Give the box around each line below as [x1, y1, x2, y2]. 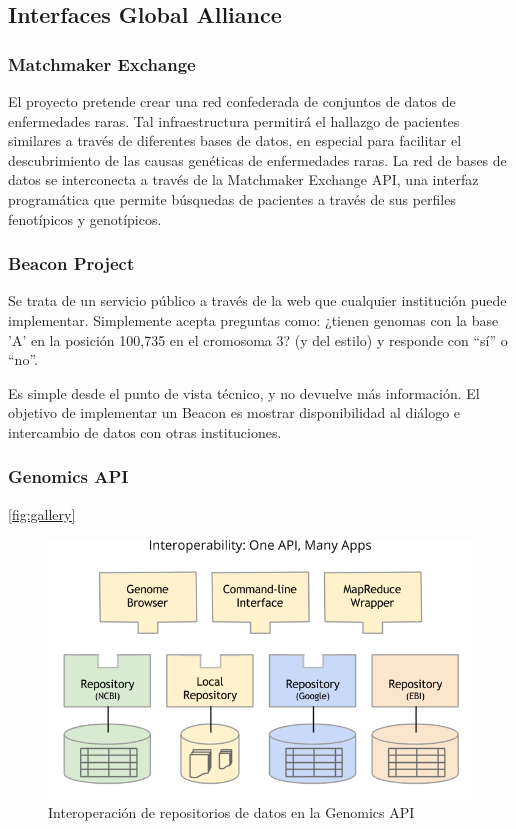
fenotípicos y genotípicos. [8, 208, 162, 229]
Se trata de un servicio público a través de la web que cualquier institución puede [8, 290, 507, 311]
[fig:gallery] [8, 503, 76, 524]
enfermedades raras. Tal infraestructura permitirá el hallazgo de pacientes [8, 110, 460, 131]
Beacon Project [8, 251, 135, 276]
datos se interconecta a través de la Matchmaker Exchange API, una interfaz [8, 169, 479, 190]
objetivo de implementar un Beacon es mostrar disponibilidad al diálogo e [8, 402, 461, 423]
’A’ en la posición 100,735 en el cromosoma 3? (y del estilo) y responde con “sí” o [8, 329, 508, 350]
